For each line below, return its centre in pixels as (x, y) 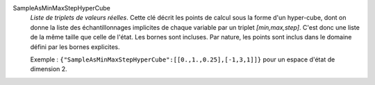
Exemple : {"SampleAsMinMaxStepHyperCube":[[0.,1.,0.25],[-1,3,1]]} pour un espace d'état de (183, 59)
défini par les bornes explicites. (75, 47)
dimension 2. (49, 69)
